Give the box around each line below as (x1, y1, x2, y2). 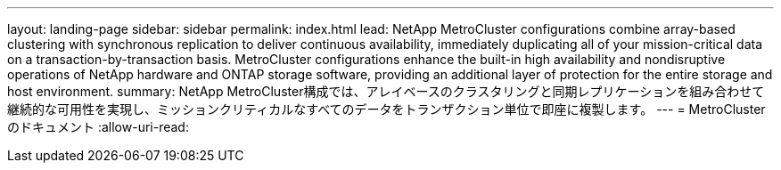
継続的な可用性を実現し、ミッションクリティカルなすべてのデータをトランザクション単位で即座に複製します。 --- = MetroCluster (7, 101, 766, 117)
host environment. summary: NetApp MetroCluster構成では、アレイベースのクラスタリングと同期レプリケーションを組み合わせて (7, 84, 765, 99)
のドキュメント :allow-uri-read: (7, 119, 189, 134)
